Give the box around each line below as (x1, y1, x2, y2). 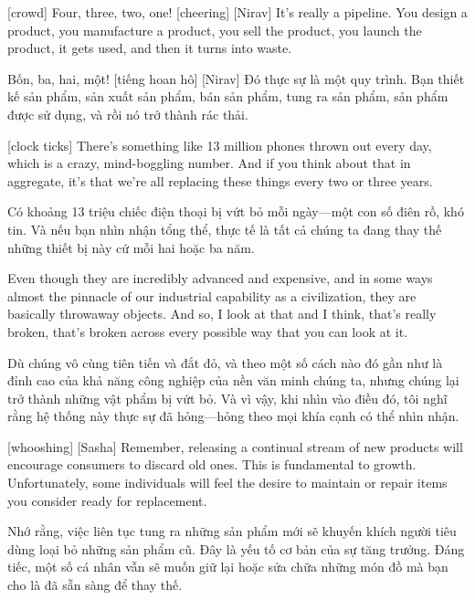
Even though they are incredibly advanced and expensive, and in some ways (7, 268, 433, 288)
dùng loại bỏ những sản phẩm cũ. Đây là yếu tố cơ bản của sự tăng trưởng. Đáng (7, 539, 465, 558)
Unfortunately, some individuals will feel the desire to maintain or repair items (7, 473, 448, 492)
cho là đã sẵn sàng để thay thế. (7, 575, 183, 595)
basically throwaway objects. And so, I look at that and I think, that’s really (7, 304, 437, 323)
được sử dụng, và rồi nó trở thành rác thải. (7, 104, 248, 123)
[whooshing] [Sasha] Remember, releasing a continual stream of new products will (7, 437, 463, 456)
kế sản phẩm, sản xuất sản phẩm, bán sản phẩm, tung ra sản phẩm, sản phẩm (7, 87, 449, 106)
